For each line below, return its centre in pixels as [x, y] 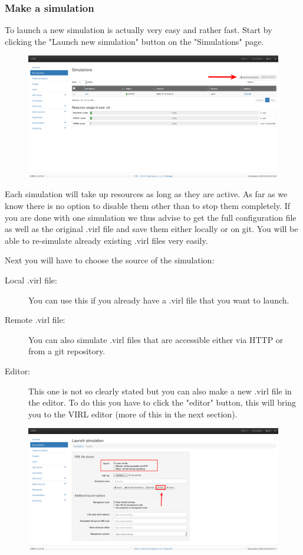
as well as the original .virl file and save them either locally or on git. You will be [151, 229]
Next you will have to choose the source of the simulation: [110, 260]
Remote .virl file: [35, 320]
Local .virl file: [31, 280]
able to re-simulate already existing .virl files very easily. [106, 240]
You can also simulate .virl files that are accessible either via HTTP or [156, 339]
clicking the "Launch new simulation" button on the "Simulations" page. [134, 41]
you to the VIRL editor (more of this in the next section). [133, 414]
